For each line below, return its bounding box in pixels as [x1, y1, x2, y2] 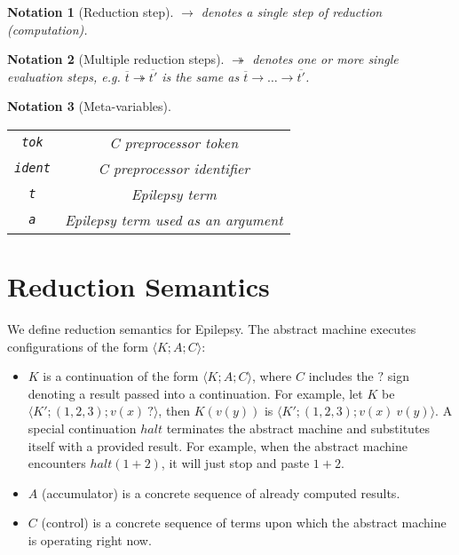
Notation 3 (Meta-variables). [7, 97, 171, 115]
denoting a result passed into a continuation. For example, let [28, 384, 363, 402]
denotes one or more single [252, 50, 399, 68]
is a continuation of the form [43, 367, 199, 385]
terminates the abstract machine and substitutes [166, 419, 431, 438]
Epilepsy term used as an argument [64, 209, 283, 230]
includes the [308, 367, 374, 385]
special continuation [28, 419, 137, 438]
